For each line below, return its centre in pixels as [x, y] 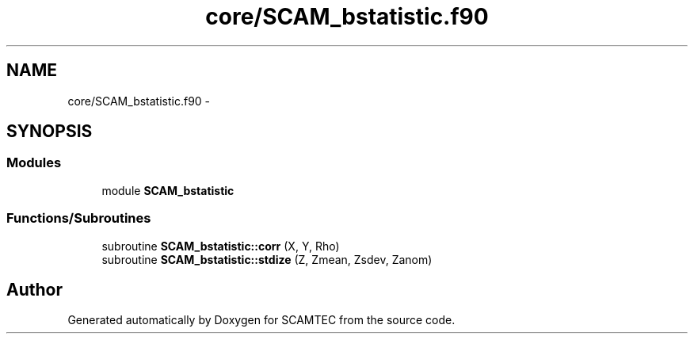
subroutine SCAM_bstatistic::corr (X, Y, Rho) [221, 246]
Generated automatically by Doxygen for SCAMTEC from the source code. [261, 320]
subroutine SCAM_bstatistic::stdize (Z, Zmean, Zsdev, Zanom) [267, 259]
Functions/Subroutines [79, 218]
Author [34, 289]
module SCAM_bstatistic [168, 190]
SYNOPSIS [50, 132]
